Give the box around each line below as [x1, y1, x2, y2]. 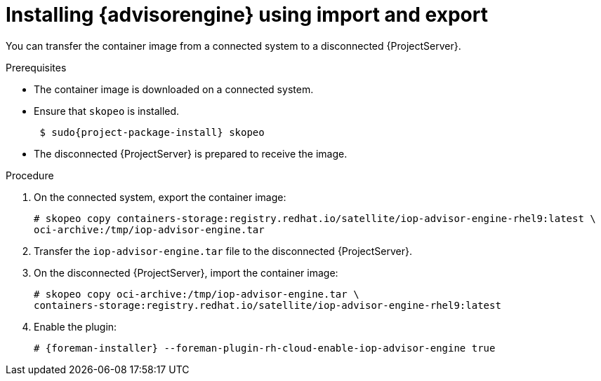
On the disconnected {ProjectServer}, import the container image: [34, 266, 338, 279]
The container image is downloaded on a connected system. [34, 83, 314, 95]
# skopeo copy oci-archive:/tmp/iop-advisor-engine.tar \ [34, 288, 359, 300]
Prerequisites [6, 61, 67, 74]
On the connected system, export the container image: [34, 190, 286, 203]
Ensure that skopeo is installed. [34, 104, 180, 117]
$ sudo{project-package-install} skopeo [39, 126, 265, 138]
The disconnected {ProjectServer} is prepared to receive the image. [34, 147, 348, 160]
